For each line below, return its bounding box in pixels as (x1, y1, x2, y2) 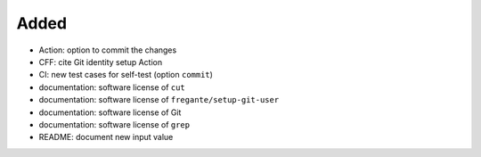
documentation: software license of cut (38, 81, 186, 93)
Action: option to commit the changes (38, 45, 177, 55)
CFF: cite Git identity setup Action (38, 56, 163, 67)
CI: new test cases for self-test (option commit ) (38, 70, 214, 80)
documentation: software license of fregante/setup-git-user (38, 95, 280, 105)
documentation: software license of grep (38, 119, 191, 129)
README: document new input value (38, 132, 174, 143)
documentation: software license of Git (38, 107, 182, 118)
